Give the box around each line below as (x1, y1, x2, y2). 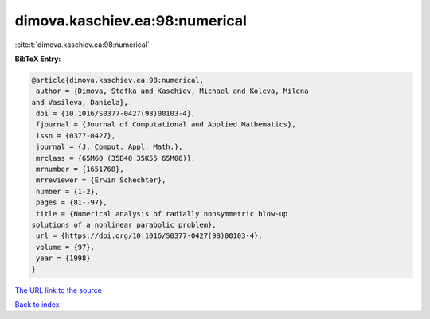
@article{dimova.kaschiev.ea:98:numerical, (31, 76, 205, 84)
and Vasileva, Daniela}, (31, 98, 129, 107)
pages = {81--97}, (36, 198, 107, 207)
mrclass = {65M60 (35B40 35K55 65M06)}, (36, 154, 196, 162)
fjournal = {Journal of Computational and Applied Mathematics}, (36, 120, 296, 129)
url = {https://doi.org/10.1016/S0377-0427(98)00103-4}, (36, 231, 263, 240)
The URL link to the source (14, 285, 103, 294)
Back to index (14, 299, 60, 309)
